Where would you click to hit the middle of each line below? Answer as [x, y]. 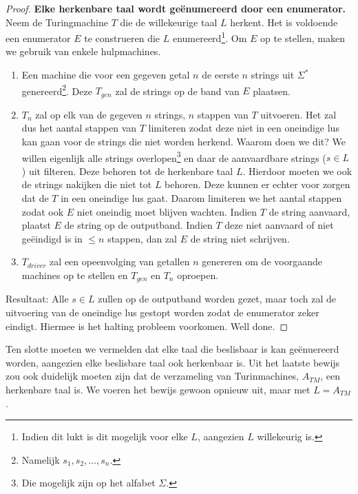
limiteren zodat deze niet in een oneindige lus [244, 128]
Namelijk [41, 459]
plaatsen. [272, 91]
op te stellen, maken [303, 38]
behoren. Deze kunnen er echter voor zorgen [257, 184]
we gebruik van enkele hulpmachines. [83, 51]
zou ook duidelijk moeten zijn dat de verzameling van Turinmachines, [152, 376]
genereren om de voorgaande [262, 261]
